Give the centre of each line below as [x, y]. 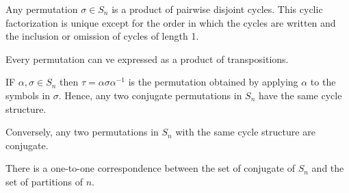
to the [323, 82]
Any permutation [42, 9]
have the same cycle [300, 95]
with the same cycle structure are [245, 132]
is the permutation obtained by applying [213, 82]
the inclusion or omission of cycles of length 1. [102, 36]
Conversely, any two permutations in [82, 132]
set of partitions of [44, 181]
